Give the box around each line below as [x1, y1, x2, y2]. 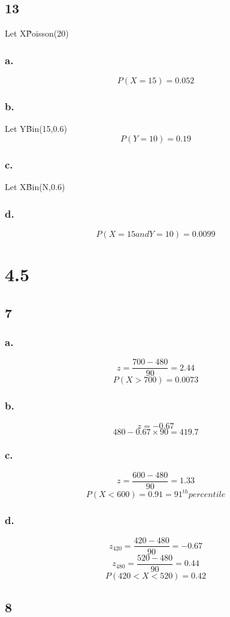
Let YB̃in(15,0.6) [5, 122, 67, 135]
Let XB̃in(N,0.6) [5, 180, 65, 193]
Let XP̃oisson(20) [5, 27, 69, 40]
